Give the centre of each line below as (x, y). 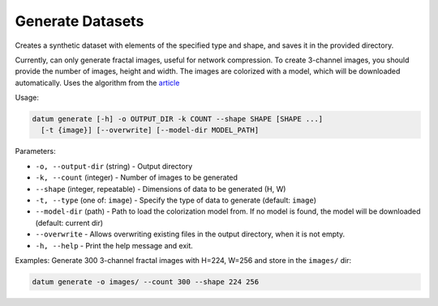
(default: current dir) (69, 223)
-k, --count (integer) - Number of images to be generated (137, 177)
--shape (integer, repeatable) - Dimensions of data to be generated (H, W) (161, 189)
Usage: (27, 98)
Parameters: (35, 151)
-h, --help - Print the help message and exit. (114, 245)
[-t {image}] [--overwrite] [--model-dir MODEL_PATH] (150, 130)
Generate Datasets (79, 21)
